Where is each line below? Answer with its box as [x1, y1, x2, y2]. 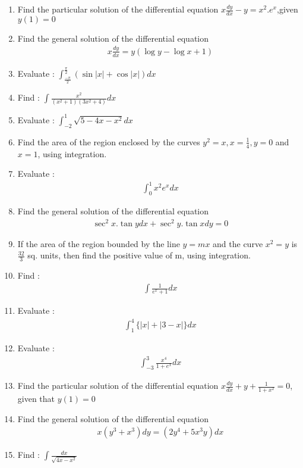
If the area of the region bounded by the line [17, 237, 180, 249]
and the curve [213, 237, 263, 249]
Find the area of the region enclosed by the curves [17, 135, 200, 148]
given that [17, 392, 55, 405]
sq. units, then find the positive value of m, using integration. [27, 249, 251, 261]
